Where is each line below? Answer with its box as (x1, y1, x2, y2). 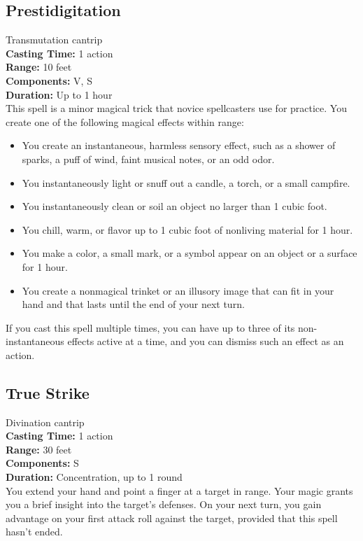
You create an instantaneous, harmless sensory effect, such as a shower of (22, 138, 336, 153)
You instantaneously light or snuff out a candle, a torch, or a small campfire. (22, 175, 350, 190)
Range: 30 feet (6, 442, 72, 456)
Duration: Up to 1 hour (6, 87, 113, 101)
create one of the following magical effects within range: (6, 114, 244, 129)
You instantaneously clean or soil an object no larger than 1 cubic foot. (22, 199, 327, 213)
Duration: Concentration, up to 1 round (6, 470, 183, 484)
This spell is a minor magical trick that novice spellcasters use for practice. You (6, 101, 347, 115)
